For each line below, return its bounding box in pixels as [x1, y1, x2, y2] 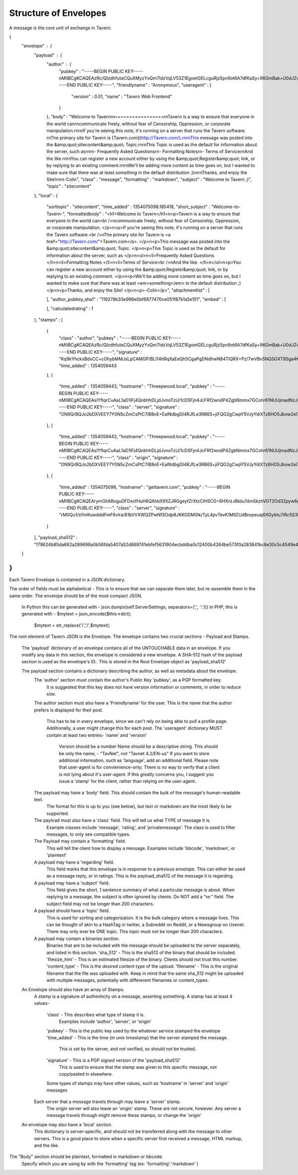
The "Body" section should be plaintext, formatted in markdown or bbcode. [9, 1154, 163, 1160]
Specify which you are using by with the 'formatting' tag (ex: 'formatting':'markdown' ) [21, 1161, 199, 1167]
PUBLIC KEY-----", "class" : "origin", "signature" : [77, 455, 178, 461]
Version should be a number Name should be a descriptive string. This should [59, 743, 218, 750]
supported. [46, 810, 69, 816]
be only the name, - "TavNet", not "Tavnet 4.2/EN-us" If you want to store [59, 750, 210, 756]
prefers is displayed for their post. [34, 707, 104, 713]
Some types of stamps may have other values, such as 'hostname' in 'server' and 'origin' [46, 1080, 228, 1086]
